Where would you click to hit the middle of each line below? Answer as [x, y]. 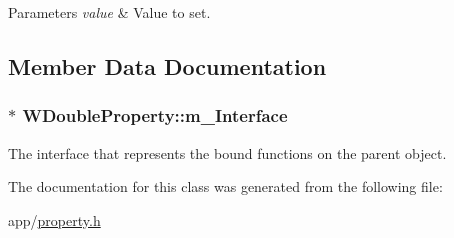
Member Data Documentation [167, 65]
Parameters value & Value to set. [109, 12]
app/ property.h [54, 219]
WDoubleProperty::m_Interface [155, 115]
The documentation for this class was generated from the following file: [225, 186]
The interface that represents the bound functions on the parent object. [227, 152]
